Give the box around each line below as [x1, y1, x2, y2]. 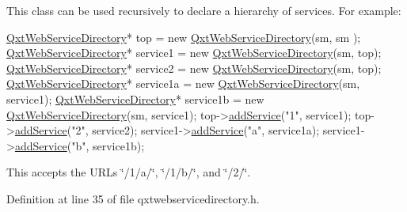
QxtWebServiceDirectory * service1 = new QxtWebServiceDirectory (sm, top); [6, 44, 382, 61]
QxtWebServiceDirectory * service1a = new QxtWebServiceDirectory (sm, [6, 75, 360, 92]
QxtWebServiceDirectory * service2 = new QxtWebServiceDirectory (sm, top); [6, 59, 382, 76]
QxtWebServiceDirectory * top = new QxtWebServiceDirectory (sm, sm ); [6, 28, 361, 45]
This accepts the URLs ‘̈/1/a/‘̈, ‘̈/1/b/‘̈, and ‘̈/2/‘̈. [6, 164, 251, 180]
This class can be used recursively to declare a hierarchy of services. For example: [6, 2, 401, 18]
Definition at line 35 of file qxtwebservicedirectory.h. [6, 190, 260, 206]
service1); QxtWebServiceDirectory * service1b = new [6, 90, 264, 107]
